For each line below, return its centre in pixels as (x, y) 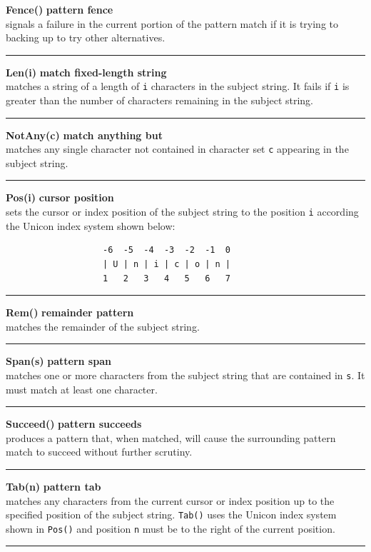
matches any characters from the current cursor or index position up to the (170, 500)
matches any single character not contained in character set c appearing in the (177, 149)
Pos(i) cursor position (60, 197)
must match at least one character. (82, 389)
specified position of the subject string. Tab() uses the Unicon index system (171, 515)
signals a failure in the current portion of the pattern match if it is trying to (172, 23)
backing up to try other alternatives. (86, 37)
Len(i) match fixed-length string (86, 72)
